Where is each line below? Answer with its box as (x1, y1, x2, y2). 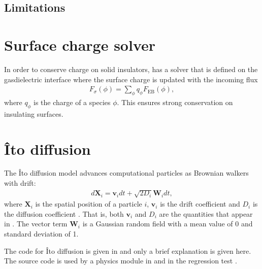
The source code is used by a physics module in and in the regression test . (4, 255, 237, 266)
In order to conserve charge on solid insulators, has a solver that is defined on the (4, 63, 258, 74)
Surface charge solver (4, 34, 156, 55)
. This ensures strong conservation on (117, 96, 233, 107)
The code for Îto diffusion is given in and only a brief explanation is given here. (4, 245, 251, 256)
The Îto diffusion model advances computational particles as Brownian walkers (4, 167, 249, 178)
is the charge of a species (34, 96, 111, 107)
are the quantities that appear (159, 208, 253, 219)
